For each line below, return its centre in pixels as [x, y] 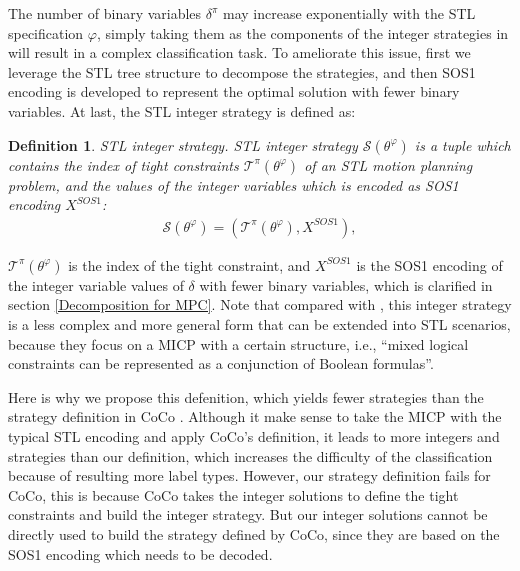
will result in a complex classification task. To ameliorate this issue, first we [239, 52]
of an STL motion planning [388, 164]
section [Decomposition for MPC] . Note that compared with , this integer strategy [260, 304]
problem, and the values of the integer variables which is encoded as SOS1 [233, 184]
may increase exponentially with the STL [349, 13]
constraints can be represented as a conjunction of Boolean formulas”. [221, 363]
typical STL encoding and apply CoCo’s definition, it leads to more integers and [254, 435]
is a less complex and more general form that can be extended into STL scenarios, [259, 323]
